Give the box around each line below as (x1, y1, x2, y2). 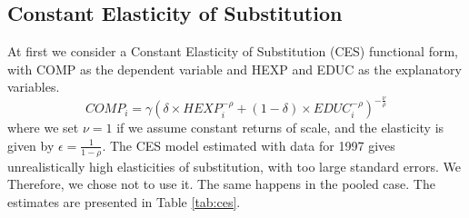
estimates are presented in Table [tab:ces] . (7, 192, 241, 211)
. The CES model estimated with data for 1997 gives (102, 135, 395, 154)
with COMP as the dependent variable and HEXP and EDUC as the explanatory (7, 59, 462, 78)
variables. (7, 77, 60, 96)
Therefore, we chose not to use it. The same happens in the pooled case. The (7, 174, 435, 193)
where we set (7, 118, 79, 137)
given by (7, 135, 55, 154)
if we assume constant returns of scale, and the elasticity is (116, 118, 444, 137)
